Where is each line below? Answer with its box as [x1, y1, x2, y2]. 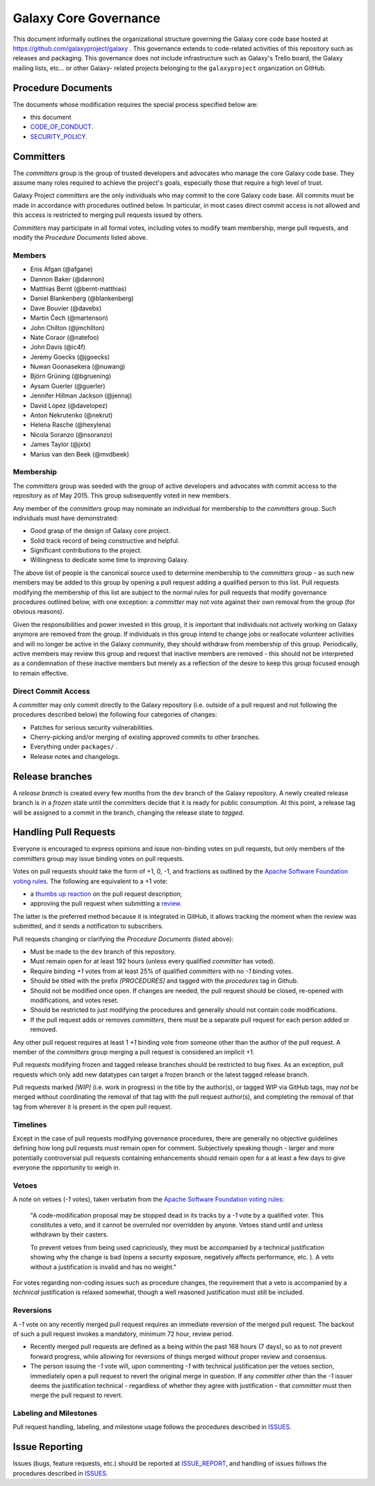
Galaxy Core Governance [12, 10, 161, 26]
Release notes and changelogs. [30, 752, 121, 760]
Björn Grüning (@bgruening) [30, 372, 112, 380]
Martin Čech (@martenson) [30, 313, 109, 322]
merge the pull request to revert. [30, 1391, 123, 1400]
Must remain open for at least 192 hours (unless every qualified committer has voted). [30, 957, 276, 965]
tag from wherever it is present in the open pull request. [12, 1102, 173, 1111]
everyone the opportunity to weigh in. [12, 1164, 121, 1172]
